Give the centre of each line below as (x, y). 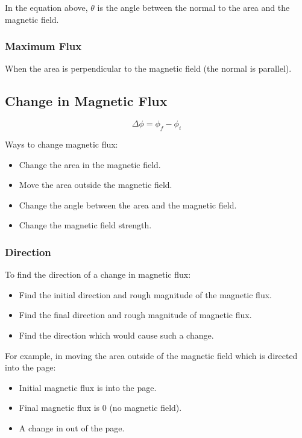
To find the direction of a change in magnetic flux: (98, 274)
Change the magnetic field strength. (85, 225)
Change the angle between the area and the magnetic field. (128, 205)
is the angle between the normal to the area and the (193, 7)
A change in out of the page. (72, 427)
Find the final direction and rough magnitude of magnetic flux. (135, 315)
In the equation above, (46, 7)
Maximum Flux (43, 46)
